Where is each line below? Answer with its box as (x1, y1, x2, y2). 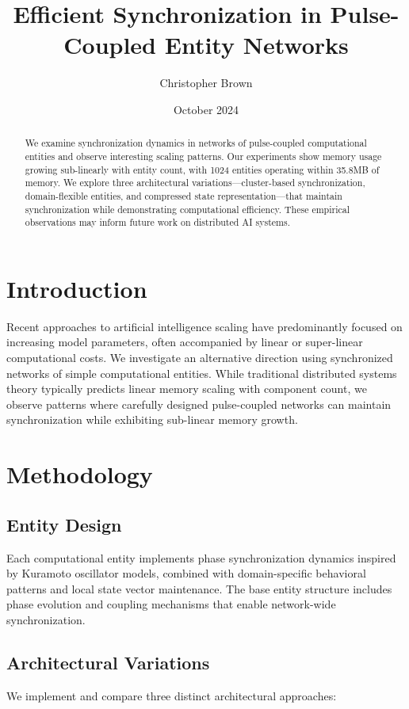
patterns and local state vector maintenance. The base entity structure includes (6, 580, 392, 597)
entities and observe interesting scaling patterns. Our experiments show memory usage (25, 149, 382, 162)
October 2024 (173, 101, 239, 117)
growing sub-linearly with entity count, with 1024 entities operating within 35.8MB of (25, 162, 380, 176)
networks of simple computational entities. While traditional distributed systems (6, 364, 397, 381)
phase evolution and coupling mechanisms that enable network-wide (6, 596, 336, 612)
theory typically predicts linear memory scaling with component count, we (6, 380, 367, 397)
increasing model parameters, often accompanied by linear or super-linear (6, 334, 363, 350)
